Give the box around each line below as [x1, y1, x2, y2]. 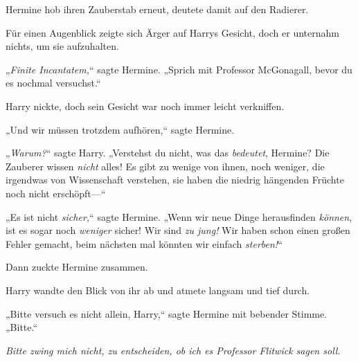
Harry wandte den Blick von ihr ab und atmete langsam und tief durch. [6, 282, 310, 297]
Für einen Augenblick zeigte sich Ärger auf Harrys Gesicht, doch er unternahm [6, 25, 339, 39]
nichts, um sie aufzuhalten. [6, 39, 119, 53]
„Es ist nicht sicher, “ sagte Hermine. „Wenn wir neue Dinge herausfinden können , [6, 209, 352, 224]
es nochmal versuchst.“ [6, 75, 101, 90]
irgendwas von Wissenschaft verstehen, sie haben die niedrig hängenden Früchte [6, 172, 344, 187]
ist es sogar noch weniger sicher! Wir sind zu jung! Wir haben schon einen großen [6, 223, 350, 237]
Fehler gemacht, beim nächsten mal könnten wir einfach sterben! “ [6, 236, 283, 251]
